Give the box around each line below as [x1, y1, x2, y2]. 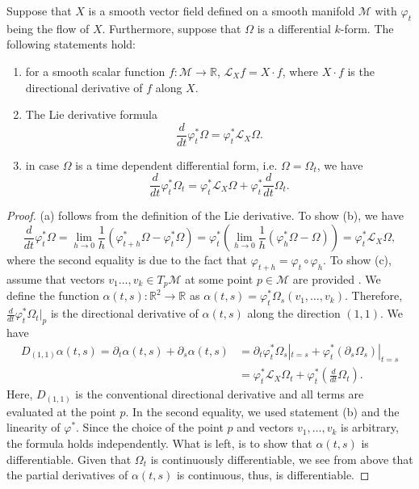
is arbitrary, [341, 419, 399, 436]
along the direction [247, 305, 341, 322]
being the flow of [6, 19, 90, 36]
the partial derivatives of [6, 466, 128, 483]
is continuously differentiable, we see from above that [150, 450, 413, 467]
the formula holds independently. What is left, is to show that [6, 435, 312, 452]
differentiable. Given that [6, 450, 132, 467]
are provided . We [292, 270, 381, 287]
